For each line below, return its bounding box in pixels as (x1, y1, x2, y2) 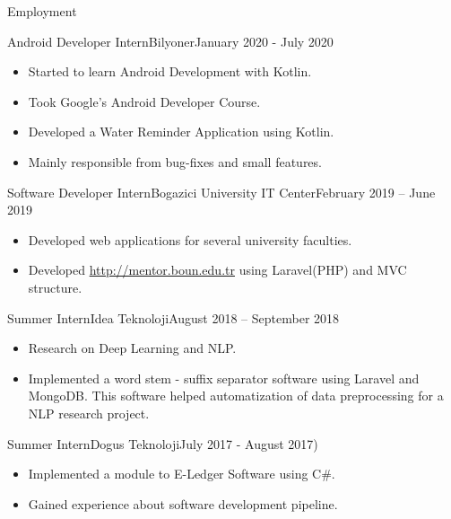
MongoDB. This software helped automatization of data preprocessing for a (28, 386, 444, 405)
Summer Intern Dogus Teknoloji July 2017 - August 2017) (7, 434, 318, 453)
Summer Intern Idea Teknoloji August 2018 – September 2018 (7, 308, 340, 327)
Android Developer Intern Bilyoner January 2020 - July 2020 (7, 31, 334, 50)
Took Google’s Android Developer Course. (28, 92, 261, 110)
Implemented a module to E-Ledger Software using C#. (28, 464, 335, 483)
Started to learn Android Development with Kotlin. (28, 62, 312, 81)
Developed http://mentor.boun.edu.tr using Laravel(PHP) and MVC (28, 260, 407, 279)
